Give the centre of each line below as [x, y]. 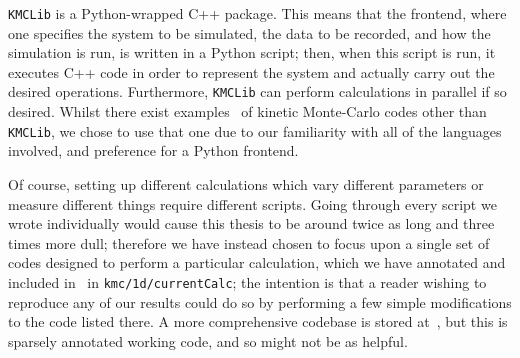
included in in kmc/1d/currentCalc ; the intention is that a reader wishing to [247, 281]
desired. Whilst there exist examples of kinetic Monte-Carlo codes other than [247, 111]
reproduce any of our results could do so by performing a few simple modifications [260, 301]
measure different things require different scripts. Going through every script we [252, 203]
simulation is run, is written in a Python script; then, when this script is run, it [252, 52]
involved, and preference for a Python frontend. [153, 150]
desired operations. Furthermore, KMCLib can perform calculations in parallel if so [257, 91]
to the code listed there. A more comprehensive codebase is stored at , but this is [258, 321]
